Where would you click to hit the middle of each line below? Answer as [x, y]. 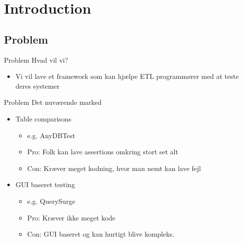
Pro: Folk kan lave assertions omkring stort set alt [103, 152]
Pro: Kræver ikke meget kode [71, 217]
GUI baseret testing [45, 184]
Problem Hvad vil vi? [36, 60]
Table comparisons [43, 118]
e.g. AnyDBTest [51, 135]
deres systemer [38, 85]
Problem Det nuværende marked [53, 102]
